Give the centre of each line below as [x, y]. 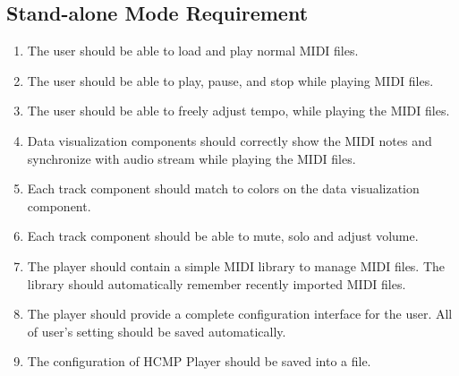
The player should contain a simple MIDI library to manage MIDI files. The [236, 265]
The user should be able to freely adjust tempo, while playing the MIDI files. [238, 111]
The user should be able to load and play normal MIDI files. [193, 51]
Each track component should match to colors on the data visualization [223, 188]
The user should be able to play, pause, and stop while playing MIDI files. [230, 80]
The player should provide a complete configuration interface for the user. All [240, 314]
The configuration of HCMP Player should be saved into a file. [199, 361]
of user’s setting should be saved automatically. [157, 331]
